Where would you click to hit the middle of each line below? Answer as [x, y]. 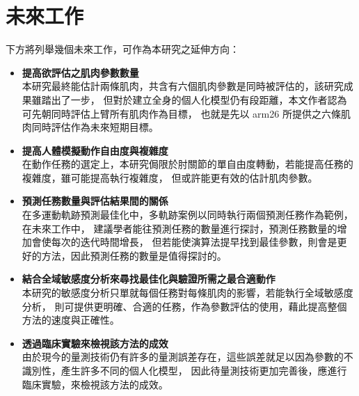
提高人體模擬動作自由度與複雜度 [95, 150]
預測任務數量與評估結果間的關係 [95, 201]
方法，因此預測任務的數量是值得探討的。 [134, 255]
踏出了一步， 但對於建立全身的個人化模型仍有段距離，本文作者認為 [194, 99]
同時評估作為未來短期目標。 [95, 127]
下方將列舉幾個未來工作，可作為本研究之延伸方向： [122, 49]
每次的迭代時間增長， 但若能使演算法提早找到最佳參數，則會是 [194, 242]
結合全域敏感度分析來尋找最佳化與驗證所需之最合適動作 [149, 279]
